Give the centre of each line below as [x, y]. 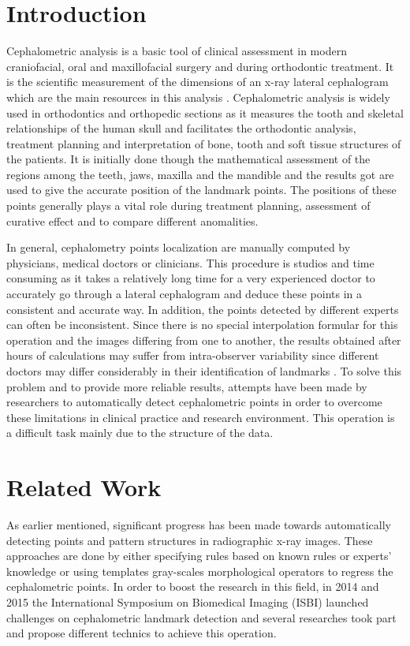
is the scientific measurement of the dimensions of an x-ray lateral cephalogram [198, 82]
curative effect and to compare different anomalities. [132, 220]
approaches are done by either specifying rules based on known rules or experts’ [199, 556]
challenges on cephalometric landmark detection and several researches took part [201, 617]
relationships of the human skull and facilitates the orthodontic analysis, [181, 128]
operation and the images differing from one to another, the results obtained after [204, 340]
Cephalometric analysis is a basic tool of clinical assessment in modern [177, 51]
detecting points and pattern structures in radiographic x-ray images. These [190, 540]
